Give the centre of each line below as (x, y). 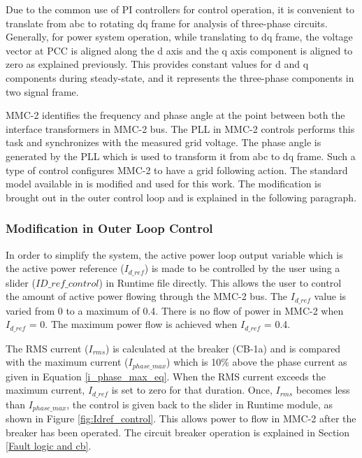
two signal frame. (42, 91)
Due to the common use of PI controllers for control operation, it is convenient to (180, 9)
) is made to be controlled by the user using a (242, 268)
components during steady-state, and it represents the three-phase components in (180, 77)
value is (330, 296)
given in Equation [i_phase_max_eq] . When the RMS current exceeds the (166, 376)
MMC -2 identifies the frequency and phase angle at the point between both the (175, 115)
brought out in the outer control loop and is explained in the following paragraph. (181, 197)
